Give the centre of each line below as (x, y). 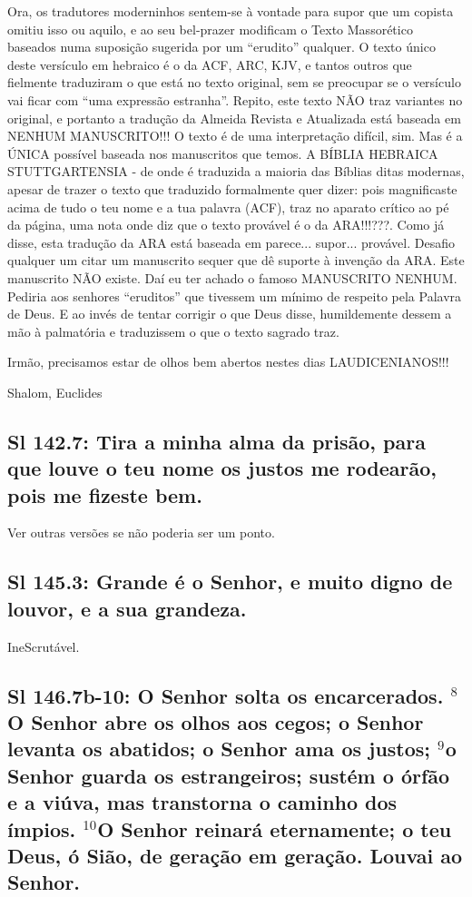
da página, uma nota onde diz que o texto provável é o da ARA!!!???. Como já (226, 225)
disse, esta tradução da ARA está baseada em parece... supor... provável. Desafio (231, 242)
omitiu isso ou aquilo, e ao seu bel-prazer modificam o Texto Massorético (210, 29)
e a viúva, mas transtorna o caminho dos (202, 802)
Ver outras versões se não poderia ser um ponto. (141, 532)
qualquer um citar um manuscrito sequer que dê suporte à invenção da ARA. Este (236, 260)
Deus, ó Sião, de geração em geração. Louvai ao (235, 855)
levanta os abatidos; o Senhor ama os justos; (219, 749)
